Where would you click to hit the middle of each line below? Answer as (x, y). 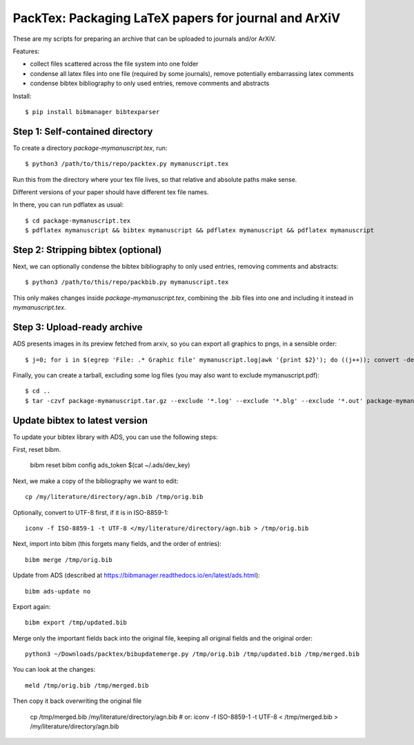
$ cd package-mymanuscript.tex (78, 220)
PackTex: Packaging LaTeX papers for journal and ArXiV (177, 18)
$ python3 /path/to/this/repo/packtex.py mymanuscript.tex (127, 164)
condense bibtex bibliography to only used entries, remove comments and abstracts (150, 84)
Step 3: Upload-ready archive (78, 327)
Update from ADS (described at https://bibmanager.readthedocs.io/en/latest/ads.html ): (136, 575)
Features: (26, 51)
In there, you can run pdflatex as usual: (68, 205)
